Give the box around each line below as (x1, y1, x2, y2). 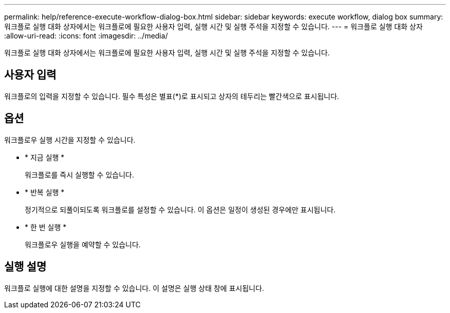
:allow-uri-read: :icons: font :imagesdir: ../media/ (4, 31, 168, 40)
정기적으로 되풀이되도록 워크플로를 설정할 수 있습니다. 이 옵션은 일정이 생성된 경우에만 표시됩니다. (25, 205, 336, 214)
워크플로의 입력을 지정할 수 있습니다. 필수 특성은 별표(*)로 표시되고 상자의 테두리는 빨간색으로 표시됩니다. (4, 91, 340, 101)
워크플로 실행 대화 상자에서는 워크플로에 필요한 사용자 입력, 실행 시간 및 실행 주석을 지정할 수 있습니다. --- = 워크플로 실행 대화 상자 (4, 22, 423, 31)
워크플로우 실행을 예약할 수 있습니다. (25, 240, 141, 249)
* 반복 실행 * (25, 187, 65, 197)
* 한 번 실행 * (25, 222, 67, 231)
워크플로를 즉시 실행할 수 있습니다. (25, 170, 134, 179)
